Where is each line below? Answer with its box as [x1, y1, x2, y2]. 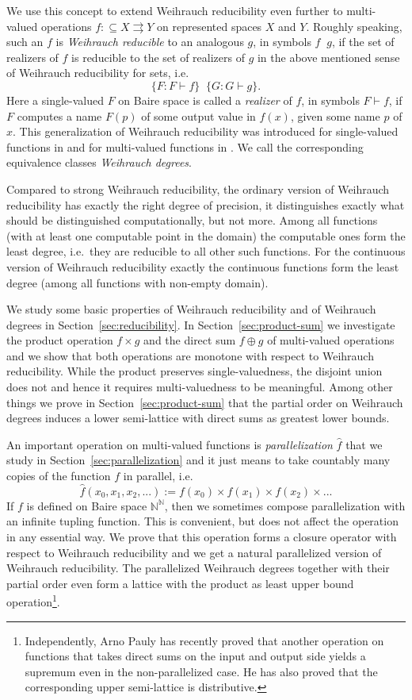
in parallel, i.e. [123, 467, 193, 484]
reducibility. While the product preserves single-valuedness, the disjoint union [6, 363, 383, 379]
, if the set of [331, 33, 395, 50]
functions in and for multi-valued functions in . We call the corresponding [6, 138, 364, 155]
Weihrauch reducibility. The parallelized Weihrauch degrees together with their [6, 560, 390, 576]
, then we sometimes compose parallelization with [164, 497, 406, 513]
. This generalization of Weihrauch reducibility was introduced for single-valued [13, 123, 399, 140]
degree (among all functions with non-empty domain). [6, 274, 269, 290]
